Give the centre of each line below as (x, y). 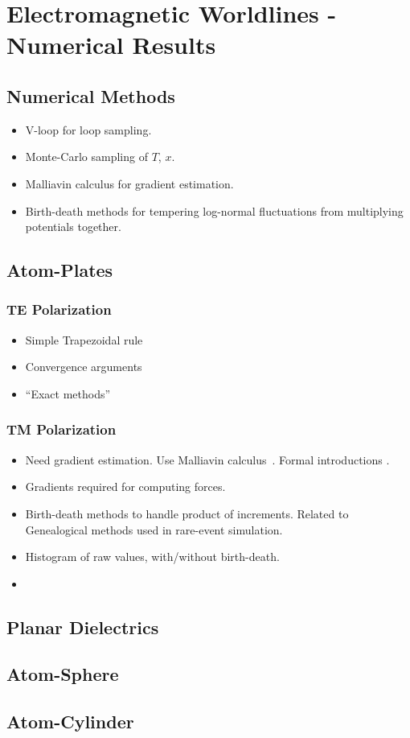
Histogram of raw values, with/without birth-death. (152, 557)
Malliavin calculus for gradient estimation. (129, 183)
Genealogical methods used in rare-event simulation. (154, 529)
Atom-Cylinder (70, 722)
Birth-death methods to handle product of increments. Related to (187, 513)
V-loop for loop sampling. (88, 129)
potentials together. (73, 227)
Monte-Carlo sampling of (86, 157)
